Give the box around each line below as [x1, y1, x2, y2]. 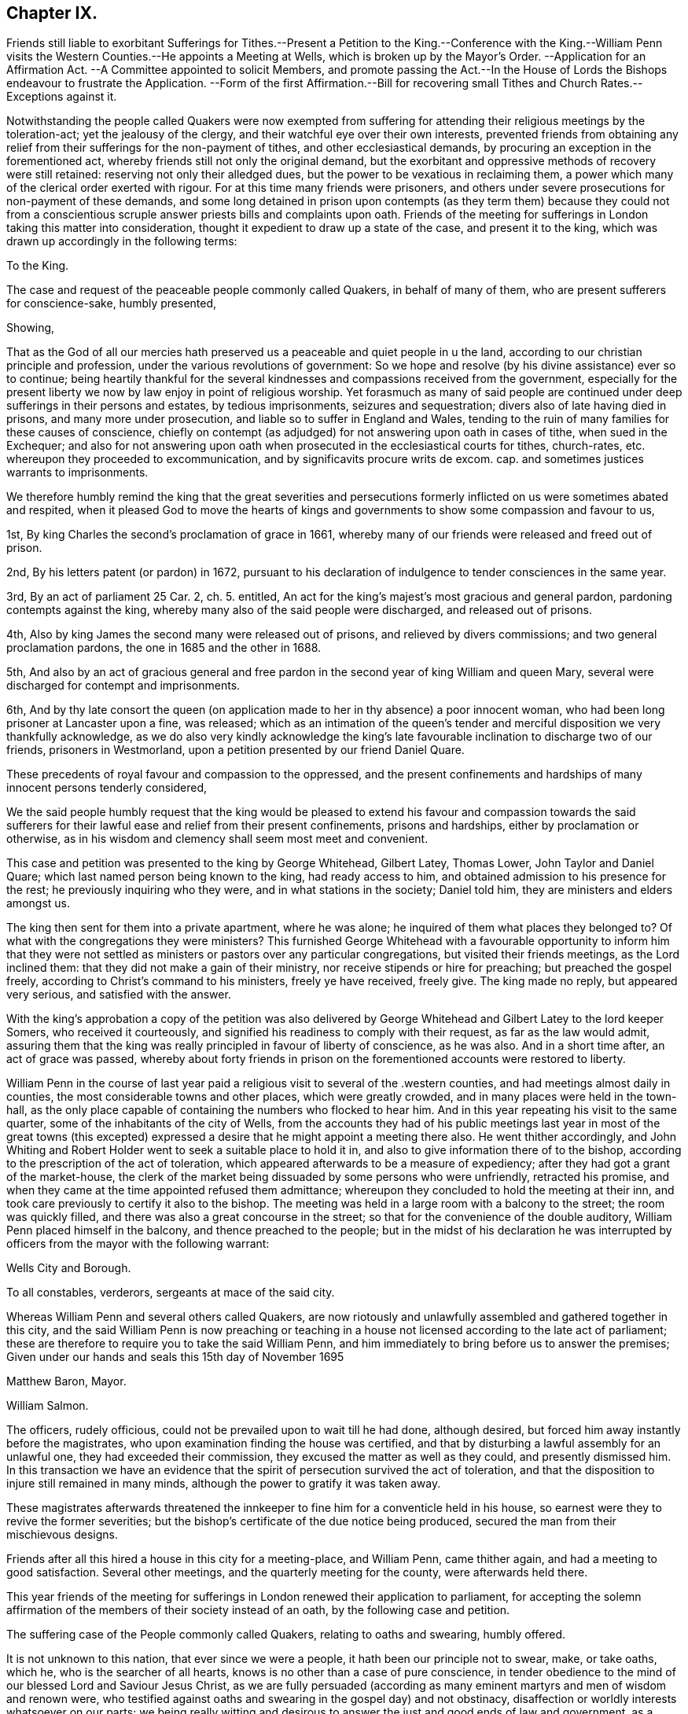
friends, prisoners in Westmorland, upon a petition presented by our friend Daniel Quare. [6, 743, 465, 757]
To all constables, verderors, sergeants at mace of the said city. [6, 1285, 335, 1300]
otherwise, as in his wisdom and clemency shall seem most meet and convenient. [6, 832, 429, 846]
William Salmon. [6, 1399, 89, 1413]
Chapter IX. [6, 3, 97, 23]
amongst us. [6, 896, 70, 910]
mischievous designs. [6, 1528, 118, 1542]
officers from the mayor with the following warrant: [6, 1237, 270, 1251]
